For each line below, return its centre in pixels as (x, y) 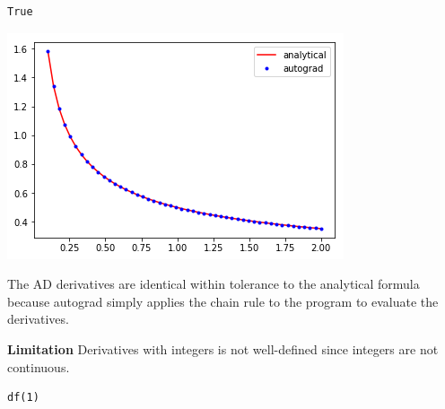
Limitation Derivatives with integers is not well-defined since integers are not (223, 348)
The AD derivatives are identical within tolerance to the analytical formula (214, 284)
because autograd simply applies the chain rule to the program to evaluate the (223, 301)
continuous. (39, 366)
